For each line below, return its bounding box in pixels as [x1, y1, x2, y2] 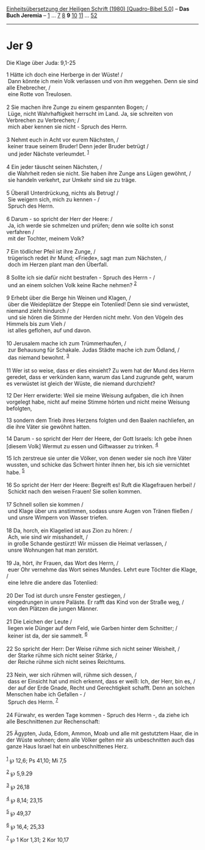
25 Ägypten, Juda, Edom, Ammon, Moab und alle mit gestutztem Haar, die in [6, 729, 199, 737]
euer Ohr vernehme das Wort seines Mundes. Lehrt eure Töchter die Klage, [7, 566, 197, 573]
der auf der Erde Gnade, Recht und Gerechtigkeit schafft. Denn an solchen [7, 684, 195, 691]
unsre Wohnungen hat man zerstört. [7, 546, 99, 554]
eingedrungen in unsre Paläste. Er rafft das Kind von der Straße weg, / [7, 598, 184, 606]
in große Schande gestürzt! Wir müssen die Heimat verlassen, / [7, 540, 167, 547]
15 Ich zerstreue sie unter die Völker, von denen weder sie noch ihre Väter [6, 454, 192, 462]
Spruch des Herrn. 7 [7, 697, 59, 705]
